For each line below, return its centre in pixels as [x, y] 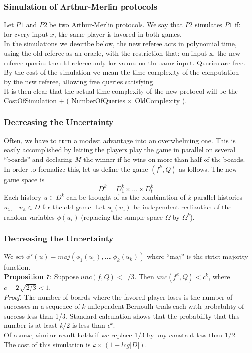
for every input [26, 34]
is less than [88, 325]
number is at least [31, 325]
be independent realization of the [182, 206]
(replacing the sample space [122, 217]
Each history [23, 197]
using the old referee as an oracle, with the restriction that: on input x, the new [122, 53]
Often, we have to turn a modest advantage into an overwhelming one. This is [120, 140]
